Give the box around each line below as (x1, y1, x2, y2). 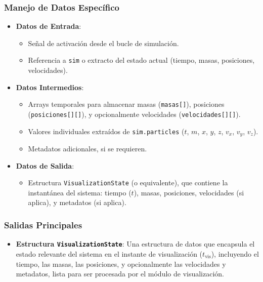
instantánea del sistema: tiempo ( (28, 187, 131, 197)
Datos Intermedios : (16, 82, 84, 92)
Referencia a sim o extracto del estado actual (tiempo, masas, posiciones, (28, 55, 255, 65)
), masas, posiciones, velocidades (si (134, 187, 244, 197)
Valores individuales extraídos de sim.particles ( (28, 126, 185, 136)
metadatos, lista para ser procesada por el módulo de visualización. (16, 268, 225, 279)
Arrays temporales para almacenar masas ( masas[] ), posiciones (28, 99, 225, 109)
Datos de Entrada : (16, 21, 81, 31)
